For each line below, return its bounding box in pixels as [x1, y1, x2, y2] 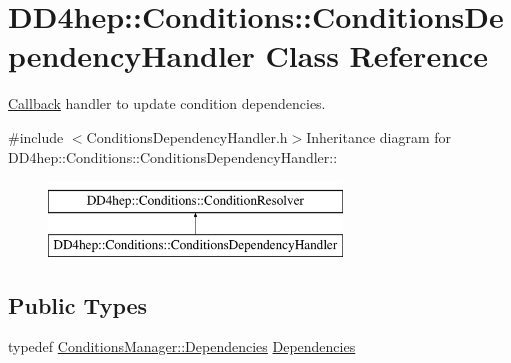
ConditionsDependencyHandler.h [86, 126, 288, 147]
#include [8, 126, 64, 147]
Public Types [8, 289, 148, 320]
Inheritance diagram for [306, 126, 452, 147]
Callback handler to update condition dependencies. [8, 93, 326, 114]
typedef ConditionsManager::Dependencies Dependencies [8, 336, 356, 357]
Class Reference [265, 35, 489, 76]
